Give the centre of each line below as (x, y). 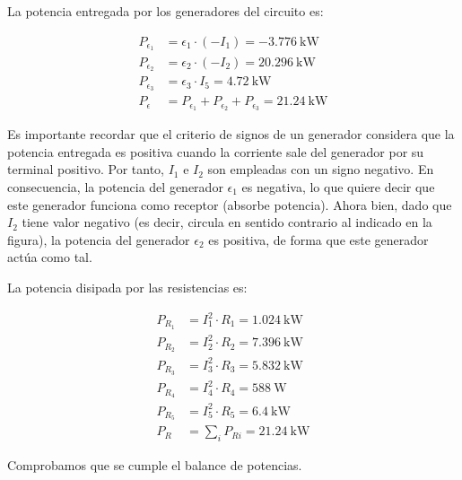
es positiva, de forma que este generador (318, 239)
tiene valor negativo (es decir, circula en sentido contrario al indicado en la (227, 222)
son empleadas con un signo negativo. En (321, 169)
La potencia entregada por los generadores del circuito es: (166, 11)
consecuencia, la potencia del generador (115, 186)
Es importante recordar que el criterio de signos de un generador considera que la (231, 134)
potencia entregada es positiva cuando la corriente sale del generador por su (216, 151)
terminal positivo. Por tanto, (86, 169)
